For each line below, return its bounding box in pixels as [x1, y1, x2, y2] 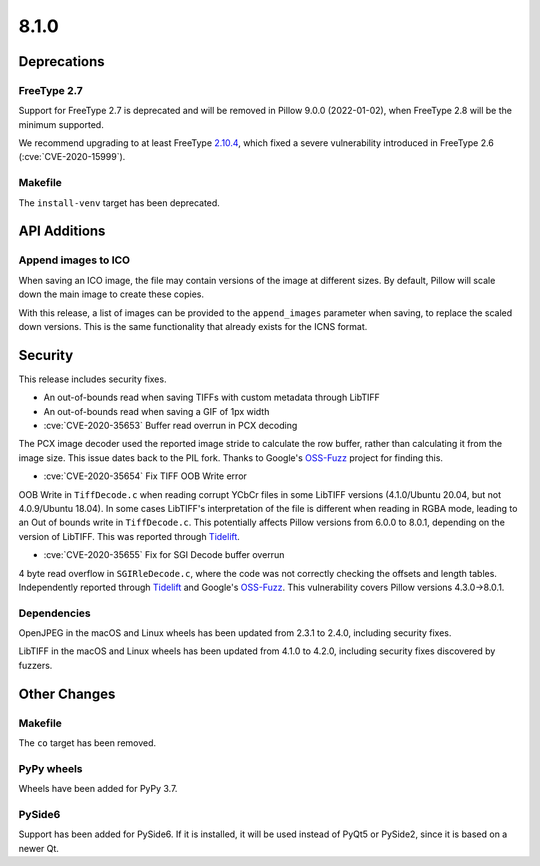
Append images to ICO [18, 253, 130, 267]
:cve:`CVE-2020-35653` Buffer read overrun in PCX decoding [43, 420, 298, 432]
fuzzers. [18, 659, 53, 671]
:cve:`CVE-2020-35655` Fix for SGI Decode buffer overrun [43, 549, 285, 561]
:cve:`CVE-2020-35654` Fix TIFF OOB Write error [43, 470, 247, 482]
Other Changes [18, 685, 116, 702]
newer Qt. [18, 842, 60, 854]
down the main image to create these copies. [18, 288, 205, 300]
